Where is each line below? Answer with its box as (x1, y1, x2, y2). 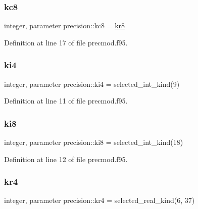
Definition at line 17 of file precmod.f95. (4, 37, 128, 47)
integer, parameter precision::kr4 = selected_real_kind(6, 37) (4, 195, 195, 205)
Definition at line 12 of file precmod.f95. (4, 153, 128, 164)
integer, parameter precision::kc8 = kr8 (4, 20, 125, 31)
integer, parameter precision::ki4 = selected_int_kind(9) (4, 78, 180, 89)
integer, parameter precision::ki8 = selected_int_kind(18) (4, 137, 183, 147)
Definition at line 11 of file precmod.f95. (4, 95, 128, 106)
